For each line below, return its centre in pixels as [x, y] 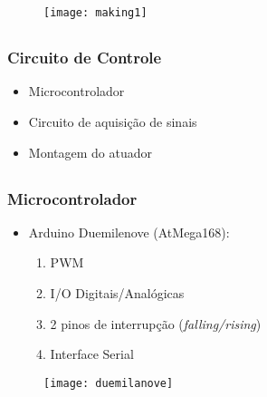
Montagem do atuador [90, 152]
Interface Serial [92, 354]
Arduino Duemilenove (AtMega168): [129, 232]
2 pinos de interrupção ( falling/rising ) [156, 323]
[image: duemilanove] [109, 383]
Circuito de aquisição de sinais [113, 121]
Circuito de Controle [85, 58]
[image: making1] [95, 13]
